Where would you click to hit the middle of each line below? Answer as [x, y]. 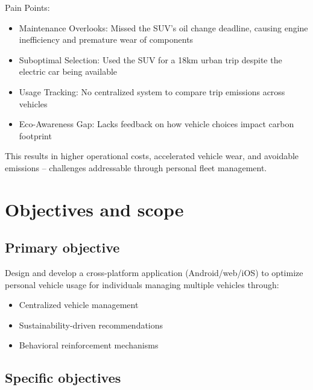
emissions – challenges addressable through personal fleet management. [136, 167]
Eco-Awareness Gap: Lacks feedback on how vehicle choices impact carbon [156, 124]
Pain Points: [27, 7]
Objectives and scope [94, 209]
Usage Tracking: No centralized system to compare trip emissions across [152, 91]
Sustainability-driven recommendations [91, 325]
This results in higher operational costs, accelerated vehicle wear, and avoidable [152, 156]
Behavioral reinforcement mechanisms [89, 345]
